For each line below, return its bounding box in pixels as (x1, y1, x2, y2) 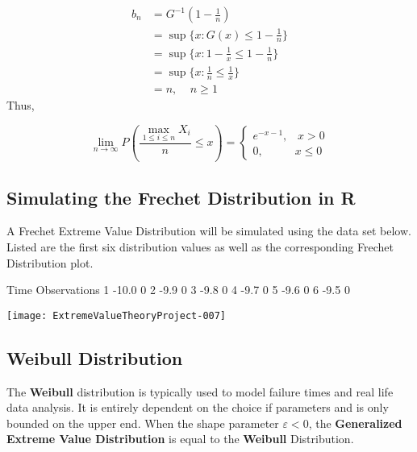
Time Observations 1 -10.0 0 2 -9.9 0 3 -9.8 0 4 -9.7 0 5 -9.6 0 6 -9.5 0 (6, 281, 350, 298)
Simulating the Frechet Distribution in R (6, 185, 356, 209)
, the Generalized (308, 414, 402, 431)
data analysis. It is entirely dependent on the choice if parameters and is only (6, 399, 389, 416)
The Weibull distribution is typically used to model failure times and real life (6, 383, 394, 400)
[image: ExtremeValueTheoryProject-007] (6, 309, 227, 321)
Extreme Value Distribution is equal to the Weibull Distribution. (6, 430, 354, 447)
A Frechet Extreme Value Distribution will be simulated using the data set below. (6, 222, 411, 239)
